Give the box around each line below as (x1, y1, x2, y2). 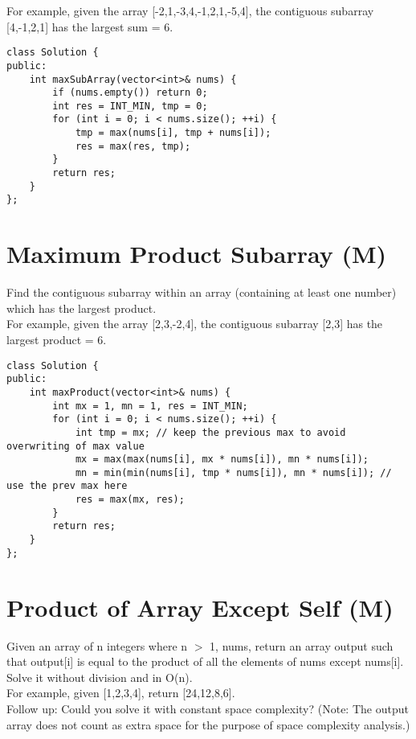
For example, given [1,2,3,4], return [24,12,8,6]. (6, 684, 235, 701)
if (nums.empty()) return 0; (52, 87, 208, 99)
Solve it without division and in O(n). (6, 668, 193, 685)
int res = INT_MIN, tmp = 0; (52, 100, 208, 112)
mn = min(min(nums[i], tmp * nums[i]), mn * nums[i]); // (75, 466, 392, 478)
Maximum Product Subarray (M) (6, 237, 387, 270)
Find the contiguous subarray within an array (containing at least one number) (6, 284, 397, 301)
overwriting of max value (6, 440, 145, 452)
